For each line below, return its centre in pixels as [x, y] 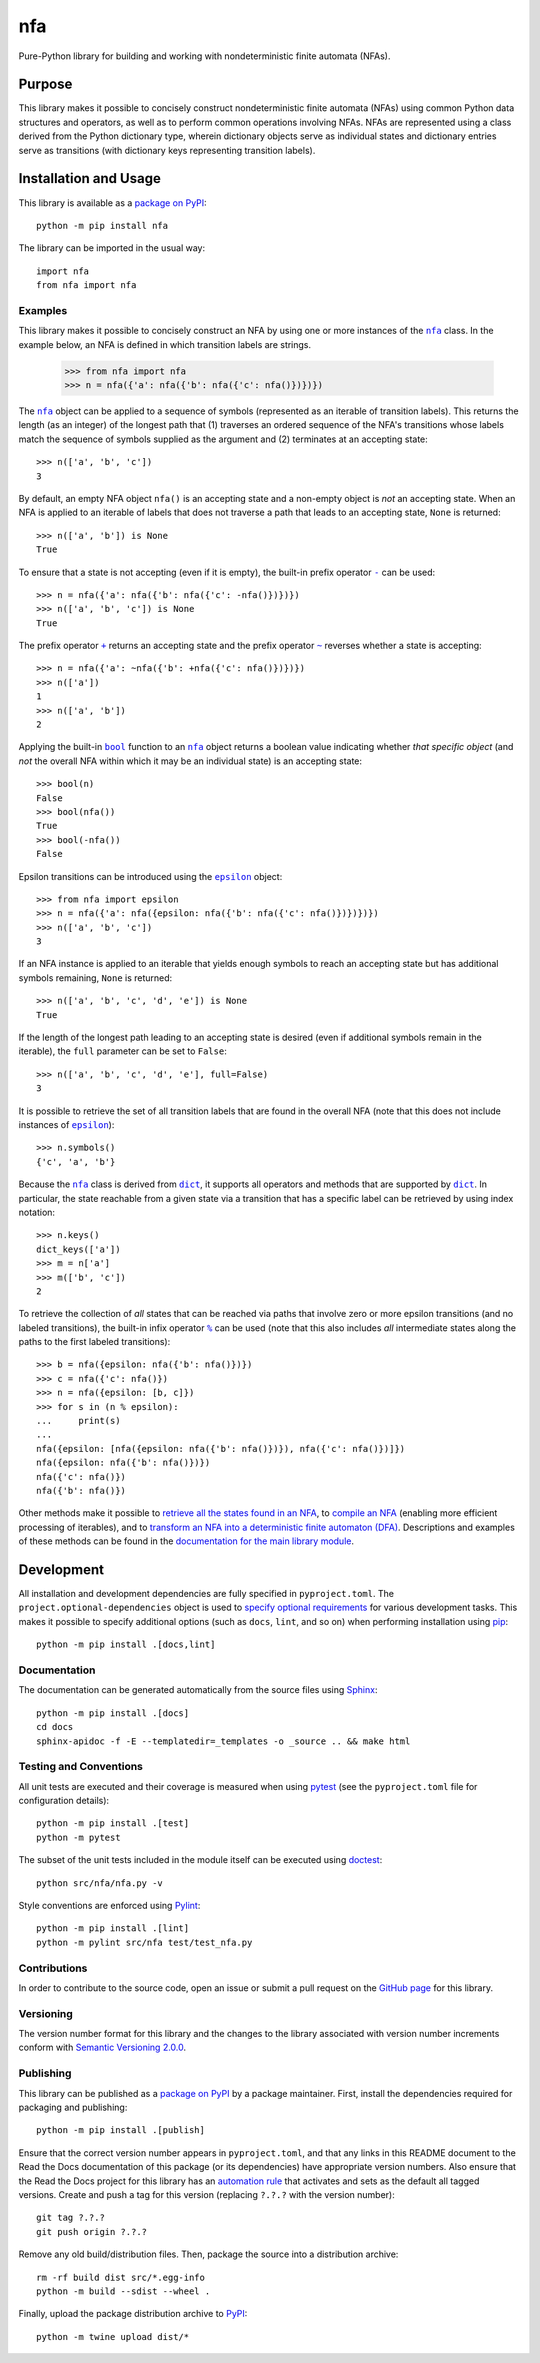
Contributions [53, 1968]
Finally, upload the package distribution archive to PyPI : [133, 2314]
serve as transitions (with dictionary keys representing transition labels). [167, 150]
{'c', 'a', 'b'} [76, 1161]
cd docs [55, 1727]
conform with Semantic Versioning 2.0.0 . [102, 2047]
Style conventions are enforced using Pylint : [109, 1906]
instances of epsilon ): [66, 1124]
